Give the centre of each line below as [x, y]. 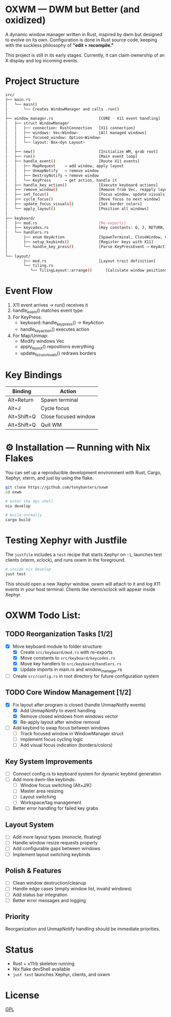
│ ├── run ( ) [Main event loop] [72, 157]
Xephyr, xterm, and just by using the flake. [50, 478]
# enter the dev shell [29, 501]
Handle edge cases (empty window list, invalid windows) [72, 889]
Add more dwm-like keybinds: [44, 780]
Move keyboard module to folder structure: [58, 646]
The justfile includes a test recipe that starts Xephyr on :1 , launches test [84, 554]
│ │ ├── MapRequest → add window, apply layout [65, 166]
